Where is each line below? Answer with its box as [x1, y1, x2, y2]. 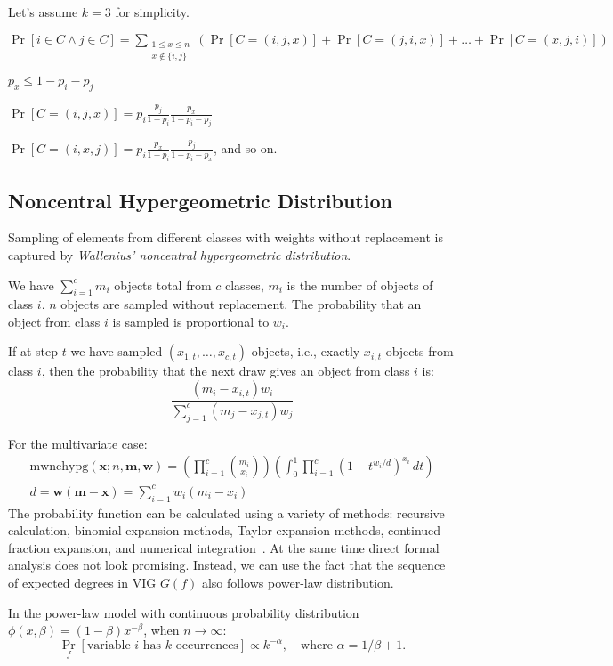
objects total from [114, 275, 212, 294]
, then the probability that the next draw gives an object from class [41, 361, 410, 380]
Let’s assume [8, 3, 78, 20]
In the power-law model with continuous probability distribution [8, 603, 359, 621]
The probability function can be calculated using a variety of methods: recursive [8, 503, 445, 522]
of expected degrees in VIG [8, 573, 157, 592]
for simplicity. [115, 3, 190, 20]
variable [86, 639, 131, 653]
